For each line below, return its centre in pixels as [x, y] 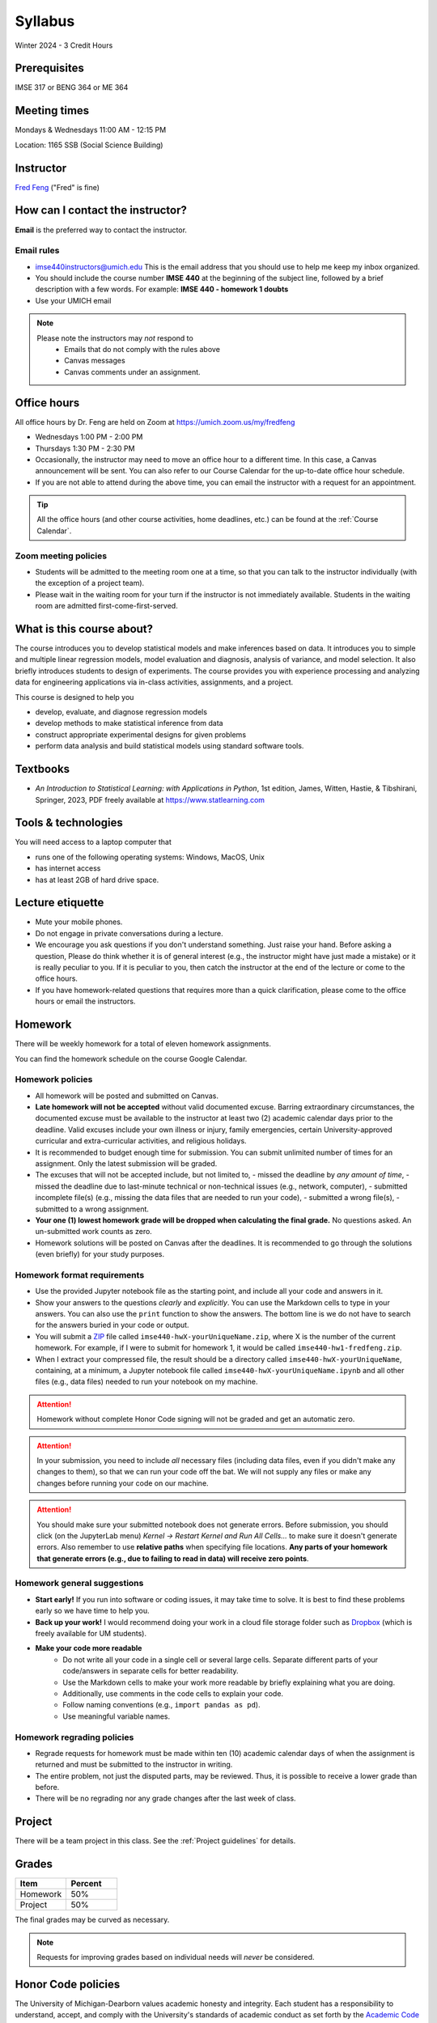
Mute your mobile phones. [79, 922]
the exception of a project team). [90, 583]
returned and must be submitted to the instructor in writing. [134, 1765]
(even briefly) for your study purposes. [100, 1254]
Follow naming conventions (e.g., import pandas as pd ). [161, 1705]
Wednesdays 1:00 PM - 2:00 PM [89, 437]
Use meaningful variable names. [117, 1716]
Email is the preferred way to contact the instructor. [101, 230]
